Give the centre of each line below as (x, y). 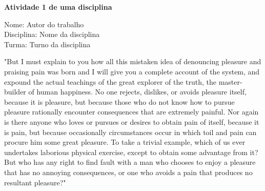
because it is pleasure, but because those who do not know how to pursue (119, 101)
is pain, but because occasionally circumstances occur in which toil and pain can (130, 132)
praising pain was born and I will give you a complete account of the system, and (132, 71)
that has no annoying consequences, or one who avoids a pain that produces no (128, 172)
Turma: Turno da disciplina (47, 44)
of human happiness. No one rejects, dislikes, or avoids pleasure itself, (137, 92)
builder (15, 92)
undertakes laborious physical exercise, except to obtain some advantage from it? (131, 152)
